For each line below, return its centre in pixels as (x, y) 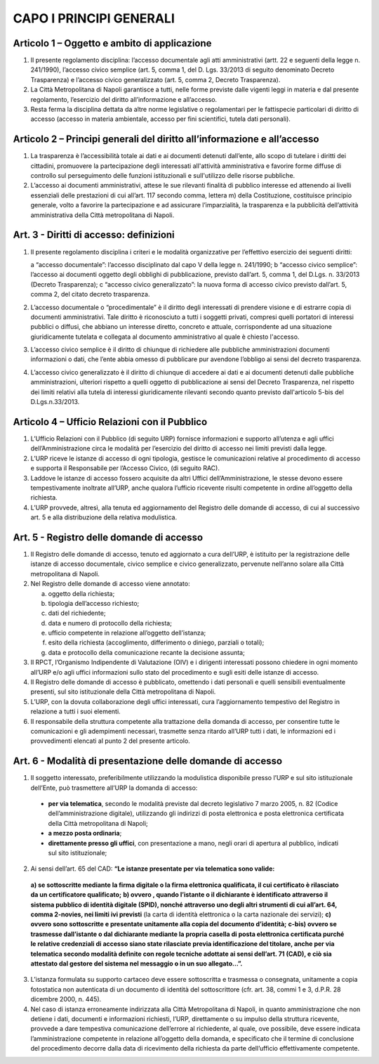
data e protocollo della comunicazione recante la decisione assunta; (146, 652)
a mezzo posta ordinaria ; (85, 833)
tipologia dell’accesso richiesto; (94, 603)
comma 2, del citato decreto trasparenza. (90, 294)
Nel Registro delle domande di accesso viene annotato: (110, 584)
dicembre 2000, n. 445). (66, 999)
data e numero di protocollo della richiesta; (110, 623)
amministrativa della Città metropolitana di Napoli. (102, 215)
